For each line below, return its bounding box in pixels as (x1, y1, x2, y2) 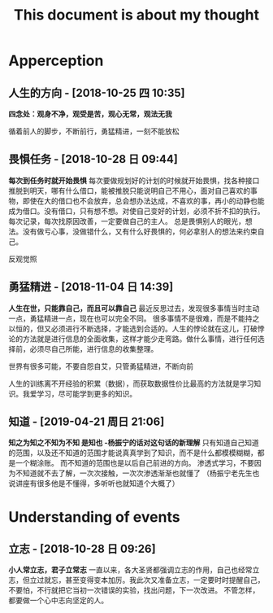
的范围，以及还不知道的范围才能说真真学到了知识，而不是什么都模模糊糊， (8, 448, 258, 458)
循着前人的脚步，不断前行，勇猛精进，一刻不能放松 (8, 126, 180, 136)
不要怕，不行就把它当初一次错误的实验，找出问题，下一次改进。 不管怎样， (8, 585, 260, 595)
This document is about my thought (13, 6, 260, 24)
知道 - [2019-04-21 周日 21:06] (8, 415, 165, 429)
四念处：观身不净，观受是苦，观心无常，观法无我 (8, 109, 172, 119)
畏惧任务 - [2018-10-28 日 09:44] (8, 152, 179, 166)
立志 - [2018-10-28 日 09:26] (8, 542, 156, 556)
